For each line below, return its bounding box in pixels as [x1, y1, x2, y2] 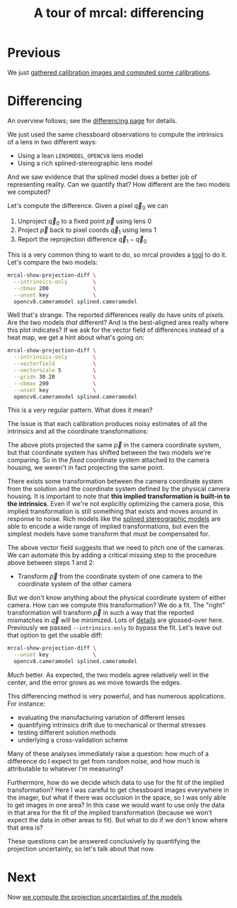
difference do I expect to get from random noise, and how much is [7, 757, 200, 766]
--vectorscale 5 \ [13, 367, 97, 374]
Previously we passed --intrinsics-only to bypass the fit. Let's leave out [7, 623, 222, 632]
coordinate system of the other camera [17, 580, 132, 588]
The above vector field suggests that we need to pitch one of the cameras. [7, 544, 225, 552]
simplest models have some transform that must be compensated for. [7, 529, 210, 539]
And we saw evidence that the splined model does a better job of [7, 172, 197, 181]
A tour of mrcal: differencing [33, 5, 204, 21]
